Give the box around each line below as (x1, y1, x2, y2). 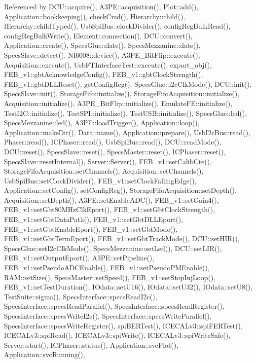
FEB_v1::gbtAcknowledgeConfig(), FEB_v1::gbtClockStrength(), (4, 69, 203, 79)
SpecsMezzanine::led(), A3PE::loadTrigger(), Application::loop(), (4, 117, 200, 128)
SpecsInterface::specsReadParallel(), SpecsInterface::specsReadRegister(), (4, 301, 224, 311)
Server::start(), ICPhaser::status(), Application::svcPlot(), (4, 339, 179, 350)
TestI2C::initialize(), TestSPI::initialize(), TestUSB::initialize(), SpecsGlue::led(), (4, 108, 247, 118)
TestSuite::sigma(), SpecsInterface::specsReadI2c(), (4, 291, 157, 301)
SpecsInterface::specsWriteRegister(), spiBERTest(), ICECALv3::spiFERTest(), (4, 320, 243, 330)
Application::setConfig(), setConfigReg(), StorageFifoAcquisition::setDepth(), (4, 185, 237, 195)
